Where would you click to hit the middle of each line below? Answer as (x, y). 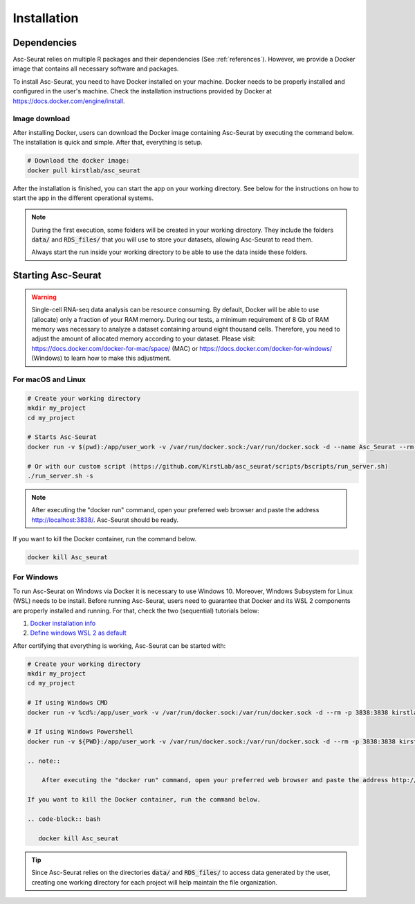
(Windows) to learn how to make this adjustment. (101, 358)
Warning (44, 297)
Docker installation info (63, 623)
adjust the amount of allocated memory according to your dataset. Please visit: (144, 338)
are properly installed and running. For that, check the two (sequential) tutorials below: (136, 611)
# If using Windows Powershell (81, 732)
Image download (41, 119)
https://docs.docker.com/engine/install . (69, 101)
